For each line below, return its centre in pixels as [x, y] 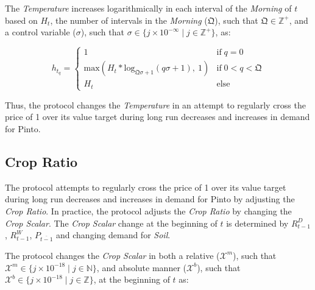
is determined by [257, 223]
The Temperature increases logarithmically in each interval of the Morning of [148, 8]
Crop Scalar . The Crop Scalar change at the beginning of [111, 223]
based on [21, 20]
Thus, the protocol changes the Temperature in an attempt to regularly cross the [155, 104]
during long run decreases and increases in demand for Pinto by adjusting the [150, 199]
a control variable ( [41, 32]
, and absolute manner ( [141, 267]
